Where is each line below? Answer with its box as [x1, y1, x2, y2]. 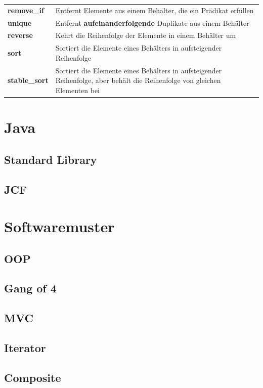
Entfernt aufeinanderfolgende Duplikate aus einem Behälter [55, 17, 249, 28]
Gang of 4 [4, 280, 57, 296]
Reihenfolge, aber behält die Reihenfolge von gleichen [55, 75, 221, 85]
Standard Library [4, 151, 97, 167]
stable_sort [8, 75, 49, 85]
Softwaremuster [4, 216, 115, 237]
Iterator [4, 340, 46, 356]
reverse [8, 30, 33, 40]
